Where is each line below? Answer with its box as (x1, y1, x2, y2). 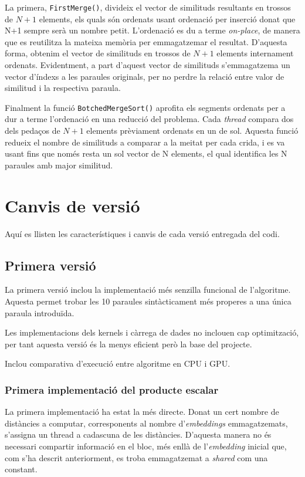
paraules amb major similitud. (5, 158, 113, 171)
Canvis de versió (5, 193, 140, 217)
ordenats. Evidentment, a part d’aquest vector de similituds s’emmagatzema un (5, 59, 290, 71)
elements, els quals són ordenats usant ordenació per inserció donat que (39, 12, 296, 25)
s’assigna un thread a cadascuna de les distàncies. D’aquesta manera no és (5, 428, 272, 441)
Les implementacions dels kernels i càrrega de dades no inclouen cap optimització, (5, 326, 299, 339)
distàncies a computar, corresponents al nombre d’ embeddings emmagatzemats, (5, 417, 288, 429)
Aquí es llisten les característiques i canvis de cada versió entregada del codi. (5, 227, 280, 239)
